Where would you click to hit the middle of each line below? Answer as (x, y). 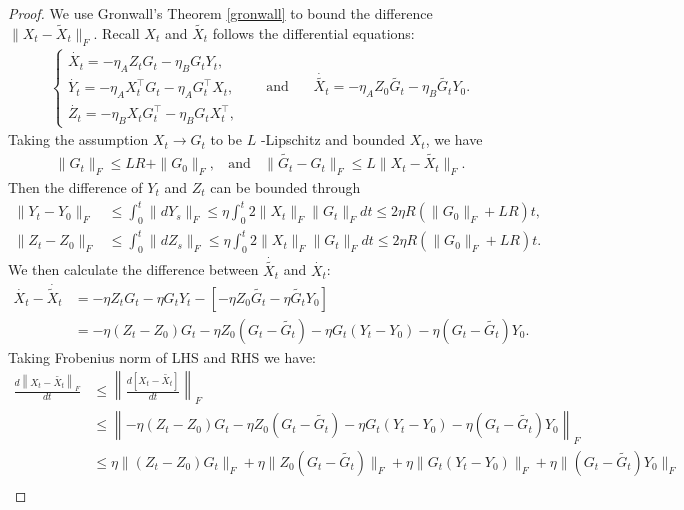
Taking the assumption (78, 139)
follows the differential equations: (313, 32)
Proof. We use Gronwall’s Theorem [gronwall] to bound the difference (220, 13)
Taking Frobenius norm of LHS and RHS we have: (162, 356)
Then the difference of (75, 186)
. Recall (116, 32)
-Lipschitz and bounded (333, 139)
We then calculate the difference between (133, 269)
